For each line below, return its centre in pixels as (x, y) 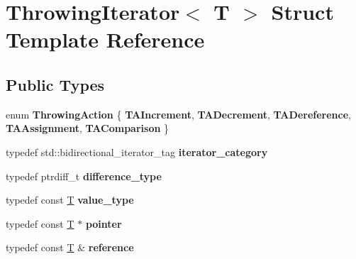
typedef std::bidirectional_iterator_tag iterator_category (137, 151)
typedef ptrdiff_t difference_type (84, 176)
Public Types (55, 84)
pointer (104, 223)
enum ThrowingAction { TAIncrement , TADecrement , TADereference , (178, 114)
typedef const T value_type (70, 200)
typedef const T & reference (70, 247)
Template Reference (105, 39)
